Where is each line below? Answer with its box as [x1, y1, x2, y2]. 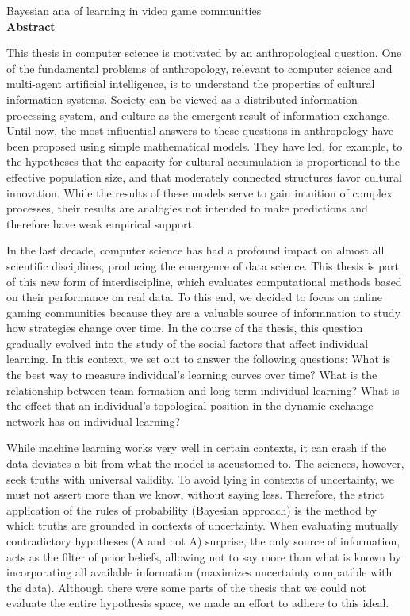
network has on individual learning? [6, 412, 181, 429]
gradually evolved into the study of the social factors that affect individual [6, 335, 369, 351]
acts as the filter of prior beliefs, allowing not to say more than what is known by [6, 548, 401, 564]
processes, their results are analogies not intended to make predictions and [6, 200, 368, 216]
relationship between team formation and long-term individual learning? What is [6, 381, 400, 398]
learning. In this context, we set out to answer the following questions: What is [6, 350, 390, 367]
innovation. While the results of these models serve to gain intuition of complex [6, 184, 393, 201]
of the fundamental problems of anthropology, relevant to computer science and [6, 59, 393, 76]
